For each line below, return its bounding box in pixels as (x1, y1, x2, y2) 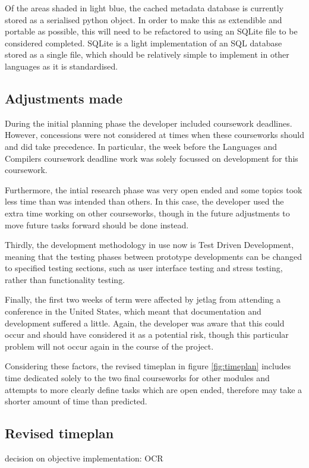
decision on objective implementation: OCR (5, 452, 163, 464)
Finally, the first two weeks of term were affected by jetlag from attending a (5, 293, 281, 306)
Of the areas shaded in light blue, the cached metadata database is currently (5, 2, 284, 14)
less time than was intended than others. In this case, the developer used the (5, 195, 284, 208)
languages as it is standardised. (5, 59, 118, 72)
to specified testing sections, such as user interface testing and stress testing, (5, 262, 283, 274)
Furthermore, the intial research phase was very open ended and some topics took (5, 183, 302, 196)
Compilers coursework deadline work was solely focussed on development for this (5, 152, 298, 164)
